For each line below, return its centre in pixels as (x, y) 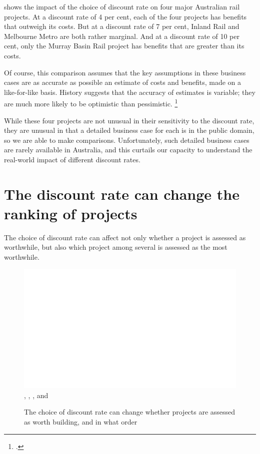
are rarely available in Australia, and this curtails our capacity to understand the (128, 150)
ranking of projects (71, 213)
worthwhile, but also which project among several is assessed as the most (116, 247)
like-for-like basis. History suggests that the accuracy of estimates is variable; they (130, 92)
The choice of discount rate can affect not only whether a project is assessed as (125, 237)
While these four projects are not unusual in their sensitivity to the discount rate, (129, 120)
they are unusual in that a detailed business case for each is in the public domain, (129, 130)
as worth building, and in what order (81, 421)
